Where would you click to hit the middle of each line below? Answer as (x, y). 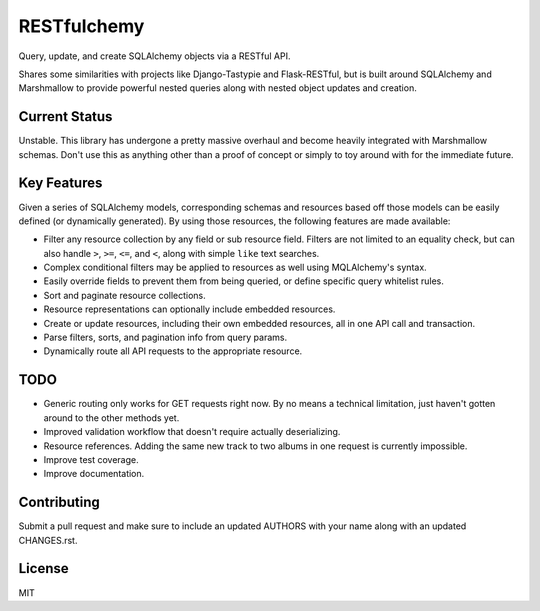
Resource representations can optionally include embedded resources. (189, 309)
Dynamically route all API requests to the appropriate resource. (173, 351)
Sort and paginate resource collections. (125, 295)
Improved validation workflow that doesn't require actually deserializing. (192, 432)
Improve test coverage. (91, 459)
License (43, 568)
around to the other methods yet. (111, 417)
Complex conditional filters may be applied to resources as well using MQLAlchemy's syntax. (235, 267)
